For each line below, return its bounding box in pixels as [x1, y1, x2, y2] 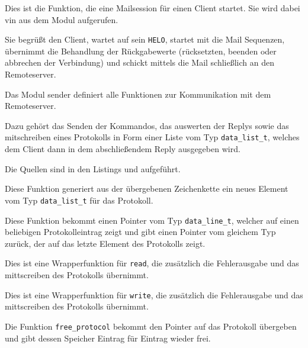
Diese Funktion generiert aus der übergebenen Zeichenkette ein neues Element [5, 182, 288, 195]
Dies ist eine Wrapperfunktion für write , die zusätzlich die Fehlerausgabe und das [5, 288, 303, 301]
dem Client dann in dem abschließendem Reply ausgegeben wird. [5, 143, 240, 155]
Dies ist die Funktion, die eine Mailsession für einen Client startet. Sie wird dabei [5, 2, 300, 14]
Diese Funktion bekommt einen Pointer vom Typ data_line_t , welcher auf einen [5, 214, 299, 226]
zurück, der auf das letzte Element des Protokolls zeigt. [5, 237, 206, 249]
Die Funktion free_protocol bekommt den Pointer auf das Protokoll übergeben [5, 320, 297, 332]
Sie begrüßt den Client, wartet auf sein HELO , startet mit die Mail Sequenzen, [5, 33, 285, 46]
